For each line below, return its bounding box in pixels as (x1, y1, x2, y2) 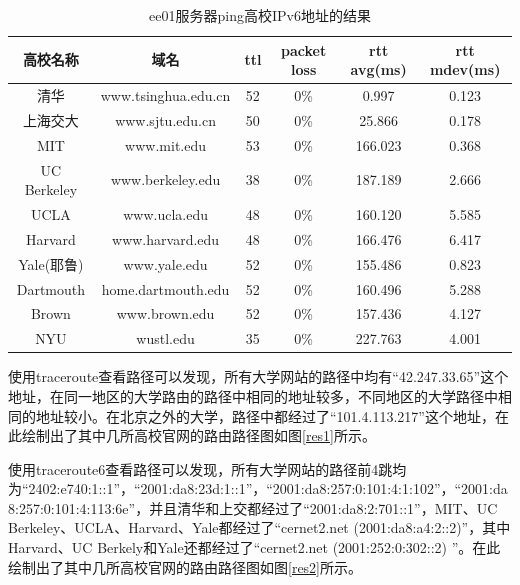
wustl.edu (136, 328, 195, 349)
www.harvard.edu (112, 228, 220, 249)
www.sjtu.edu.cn (115, 109, 216, 130)
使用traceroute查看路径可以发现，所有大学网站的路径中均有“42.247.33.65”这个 (8, 366, 509, 387)
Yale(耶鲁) (18, 253, 84, 274)
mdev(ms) (429, 59, 501, 80)
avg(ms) (350, 59, 407, 80)
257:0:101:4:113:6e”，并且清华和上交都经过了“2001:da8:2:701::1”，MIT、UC (18, 497, 498, 518)
